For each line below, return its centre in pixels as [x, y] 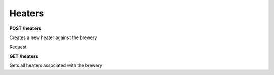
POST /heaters [25, 28]
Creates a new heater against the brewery [53, 37]
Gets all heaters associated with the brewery [56, 65]
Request [18, 47]
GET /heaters [24, 56]
